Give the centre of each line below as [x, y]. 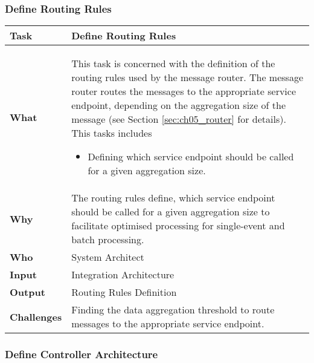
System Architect [108, 257]
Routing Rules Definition [124, 292]
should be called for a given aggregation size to [171, 212]
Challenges [36, 316]
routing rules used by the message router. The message [187, 77]
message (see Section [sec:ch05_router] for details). [179, 119]
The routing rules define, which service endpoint [173, 198]
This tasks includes [112, 133]
